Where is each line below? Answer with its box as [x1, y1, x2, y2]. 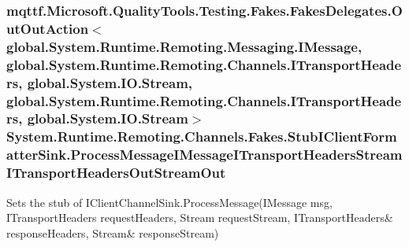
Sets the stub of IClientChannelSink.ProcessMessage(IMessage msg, [6, 194, 333, 210]
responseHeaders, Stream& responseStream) [6, 224, 219, 241]
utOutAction [6, 18, 89, 38]
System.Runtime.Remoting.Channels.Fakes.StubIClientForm [6, 127, 397, 146]
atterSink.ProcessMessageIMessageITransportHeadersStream [6, 145, 403, 164]
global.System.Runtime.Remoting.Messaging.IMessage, [6, 36, 363, 56]
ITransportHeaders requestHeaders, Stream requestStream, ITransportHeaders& [6, 209, 393, 226]
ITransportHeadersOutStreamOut [6, 163, 226, 182]
